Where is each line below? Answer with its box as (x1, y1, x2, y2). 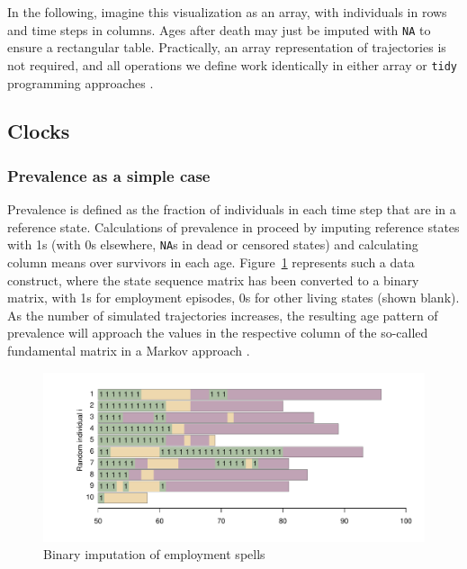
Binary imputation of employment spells (43, 545, 265, 564)
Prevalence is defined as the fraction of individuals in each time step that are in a (7, 200, 456, 219)
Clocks (7, 117, 70, 145)
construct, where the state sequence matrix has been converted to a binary (7, 270, 419, 289)
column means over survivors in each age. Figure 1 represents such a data (7, 252, 415, 271)
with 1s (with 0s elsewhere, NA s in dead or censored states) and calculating (7, 235, 418, 254)
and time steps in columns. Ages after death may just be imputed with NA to (7, 20, 431, 39)
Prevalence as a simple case (7, 164, 211, 186)
